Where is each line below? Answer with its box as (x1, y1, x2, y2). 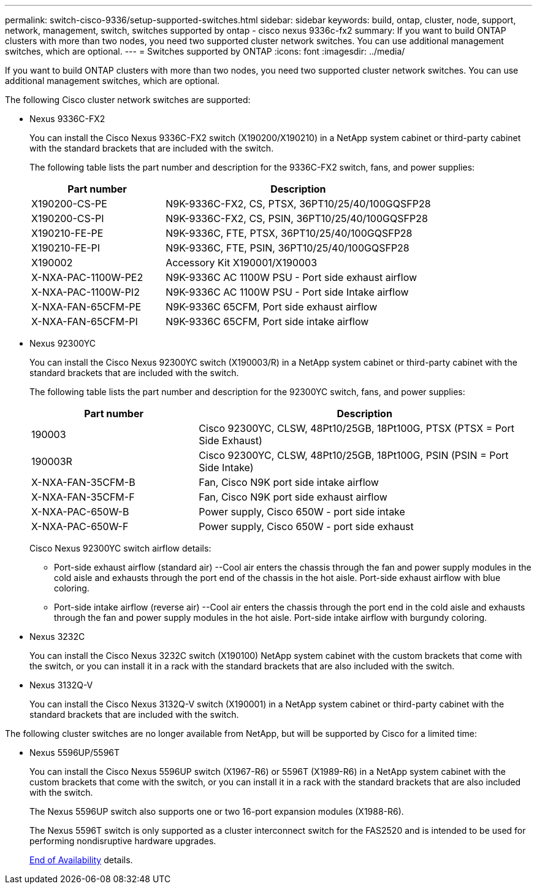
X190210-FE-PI (31, 242, 101, 254)
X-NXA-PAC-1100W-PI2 (31, 286, 140, 298)
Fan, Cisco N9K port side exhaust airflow (199, 491, 387, 503)
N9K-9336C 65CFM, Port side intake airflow (166, 315, 369, 328)
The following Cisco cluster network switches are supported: (5, 94, 251, 105)
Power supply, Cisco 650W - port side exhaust (199, 520, 414, 533)
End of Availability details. (29, 855, 133, 865)
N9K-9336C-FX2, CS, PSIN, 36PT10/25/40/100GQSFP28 (166, 212, 428, 225)
